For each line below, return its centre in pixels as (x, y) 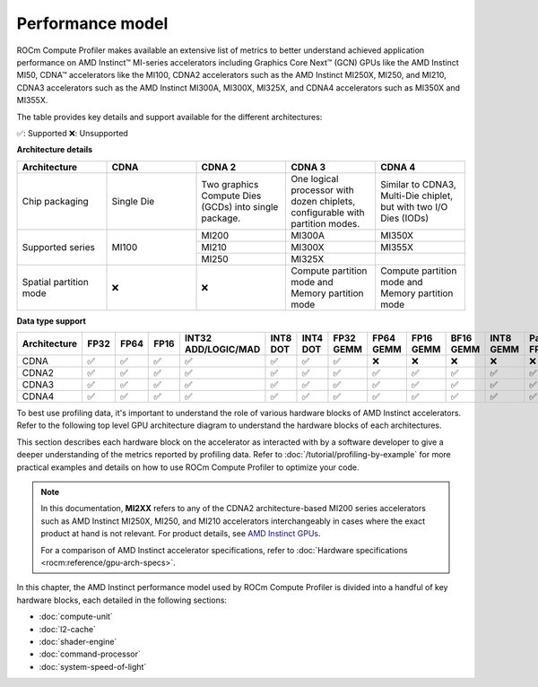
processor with (322, 190)
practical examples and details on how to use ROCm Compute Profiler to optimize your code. (188, 467)
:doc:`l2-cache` (67, 629)
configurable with (328, 213)
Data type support (52, 321)
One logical (315, 178)
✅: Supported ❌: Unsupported (73, 133)
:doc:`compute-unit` (76, 617)
